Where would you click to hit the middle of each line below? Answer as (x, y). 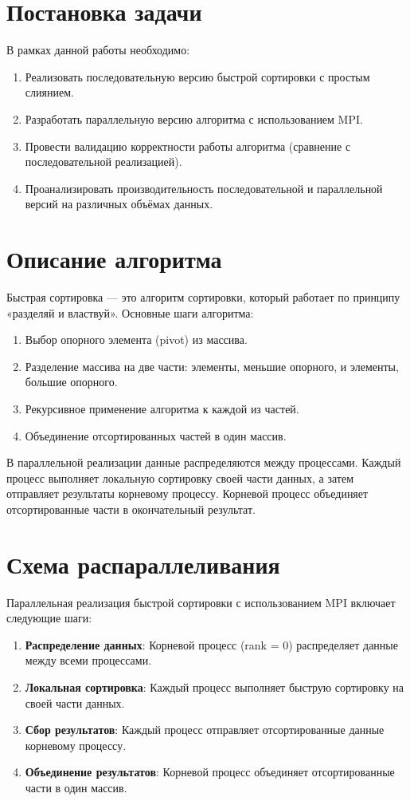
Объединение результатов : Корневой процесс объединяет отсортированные (210, 772)
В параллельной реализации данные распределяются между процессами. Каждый (204, 462)
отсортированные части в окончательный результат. (131, 509)
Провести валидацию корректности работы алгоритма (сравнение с (188, 146)
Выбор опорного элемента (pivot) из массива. (136, 339)
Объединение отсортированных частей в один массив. (156, 435)
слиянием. (49, 92)
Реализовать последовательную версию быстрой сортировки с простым (197, 76)
